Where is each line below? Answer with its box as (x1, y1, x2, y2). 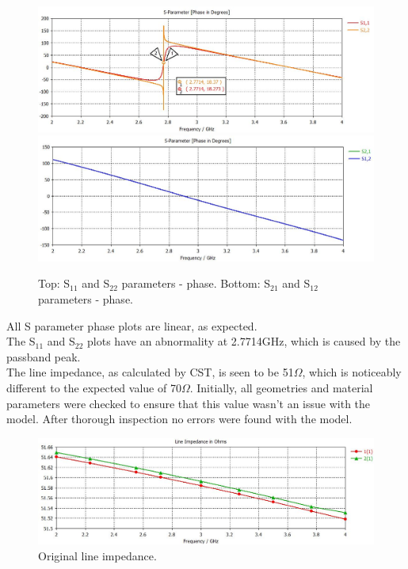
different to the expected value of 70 (6, 379, 181, 395)
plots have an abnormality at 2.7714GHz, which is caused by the (87, 333, 401, 349)
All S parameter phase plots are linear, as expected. (6, 317, 257, 334)
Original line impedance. (38, 547, 157, 563)
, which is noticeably (302, 364, 402, 380)
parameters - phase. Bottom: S (121, 275, 271, 292)
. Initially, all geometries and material (189, 379, 373, 395)
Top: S (38, 275, 71, 292)
